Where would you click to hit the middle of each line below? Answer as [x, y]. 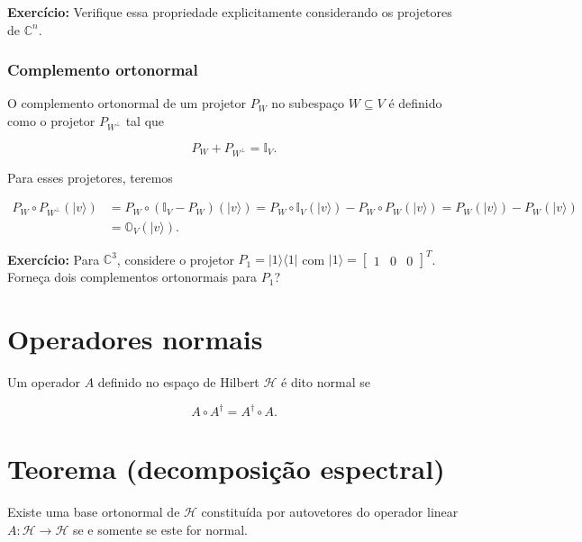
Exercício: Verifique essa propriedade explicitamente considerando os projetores [230, 12]
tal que [145, 121]
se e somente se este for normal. [160, 529]
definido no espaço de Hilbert [178, 382]
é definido [415, 103]
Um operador [44, 382]
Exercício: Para [54, 259]
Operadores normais [135, 339]
